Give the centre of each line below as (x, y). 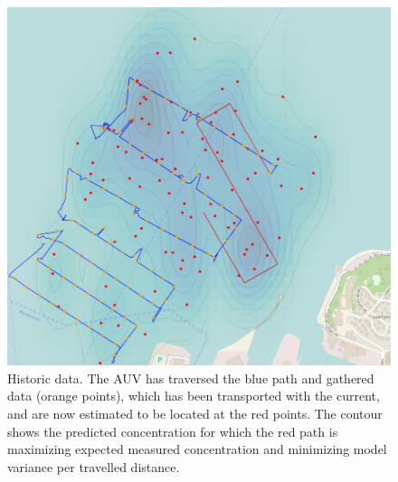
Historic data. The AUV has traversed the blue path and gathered (191, 378)
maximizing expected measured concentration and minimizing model (197, 449)
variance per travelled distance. (94, 466)
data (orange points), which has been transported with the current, (194, 396)
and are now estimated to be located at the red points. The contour (195, 413)
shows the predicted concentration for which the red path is (173, 431)
